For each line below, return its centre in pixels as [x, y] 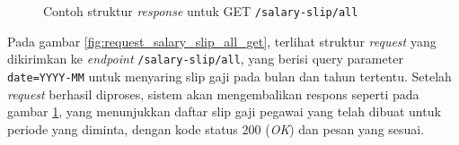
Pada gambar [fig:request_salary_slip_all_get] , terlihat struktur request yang [222, 41]
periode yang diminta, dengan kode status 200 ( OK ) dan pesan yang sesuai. [216, 128]
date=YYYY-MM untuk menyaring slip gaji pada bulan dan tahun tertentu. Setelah [229, 76]
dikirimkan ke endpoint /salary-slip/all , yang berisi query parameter [205, 59]
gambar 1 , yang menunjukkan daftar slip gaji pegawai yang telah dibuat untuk [224, 111]
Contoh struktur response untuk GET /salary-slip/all [201, 11]
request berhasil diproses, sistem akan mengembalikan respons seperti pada [213, 94]
